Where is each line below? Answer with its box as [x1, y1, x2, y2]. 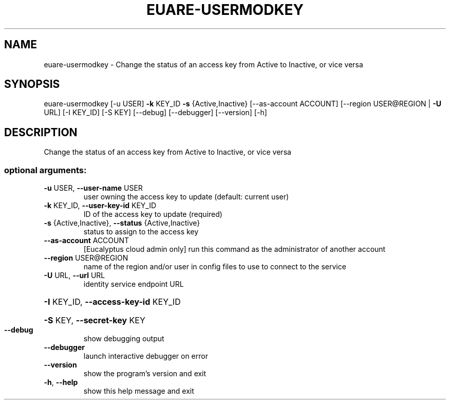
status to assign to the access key [83, 227, 199, 236]
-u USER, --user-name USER [44, 183, 143, 193]
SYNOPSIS [4, 78, 60, 91]
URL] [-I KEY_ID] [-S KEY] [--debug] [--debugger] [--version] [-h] [44, 108, 267, 117]
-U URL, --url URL [44, 271, 105, 280]
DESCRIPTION [4, 125, 78, 139]
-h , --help [44, 378, 78, 387]
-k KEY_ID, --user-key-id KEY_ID [44, 201, 157, 210]
